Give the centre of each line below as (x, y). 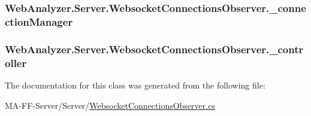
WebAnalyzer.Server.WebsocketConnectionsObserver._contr (154, 49)
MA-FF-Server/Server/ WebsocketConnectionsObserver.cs (110, 105)
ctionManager (39, 21)
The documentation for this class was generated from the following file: (135, 85)
